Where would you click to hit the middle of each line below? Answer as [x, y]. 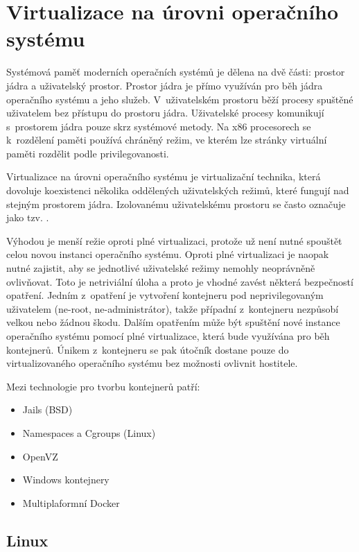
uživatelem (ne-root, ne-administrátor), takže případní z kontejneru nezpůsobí [173, 308]
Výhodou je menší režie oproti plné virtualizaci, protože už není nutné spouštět [174, 240]
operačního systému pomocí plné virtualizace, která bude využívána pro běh [168, 336]
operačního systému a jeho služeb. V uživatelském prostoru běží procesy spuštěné [180, 99]
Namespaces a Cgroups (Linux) [89, 432]
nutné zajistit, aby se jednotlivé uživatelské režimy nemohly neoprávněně [161, 268]
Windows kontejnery [66, 480]
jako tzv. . [28, 217]
